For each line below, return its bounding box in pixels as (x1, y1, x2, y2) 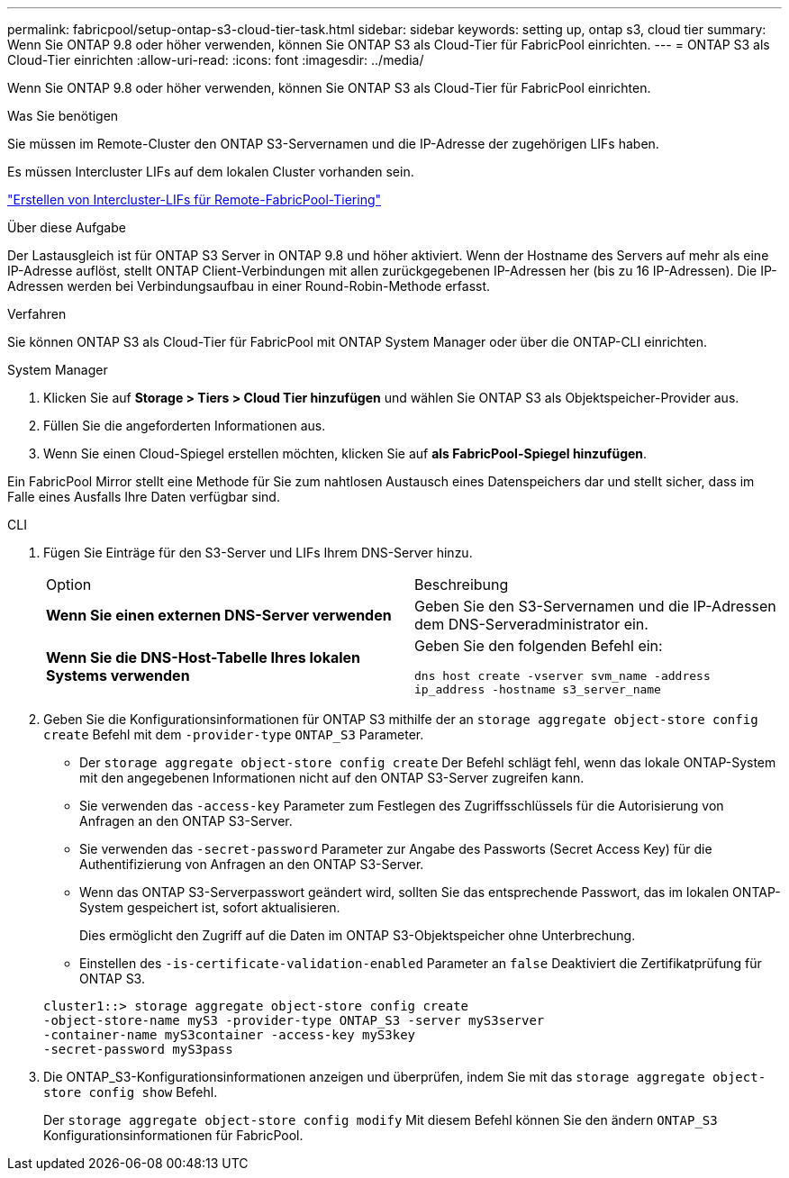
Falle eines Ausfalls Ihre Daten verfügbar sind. (7, 489, 280, 504)
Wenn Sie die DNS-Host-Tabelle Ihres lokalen (46, 648, 361, 666)
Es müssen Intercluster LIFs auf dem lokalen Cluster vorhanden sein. (7, 164, 414, 179)
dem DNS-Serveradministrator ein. (414, 615, 648, 633)
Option (46, 575, 92, 594)
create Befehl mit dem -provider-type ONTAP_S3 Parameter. (43, 727, 424, 742)
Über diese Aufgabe (7, 220, 126, 235)
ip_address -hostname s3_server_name (414, 683, 661, 696)
